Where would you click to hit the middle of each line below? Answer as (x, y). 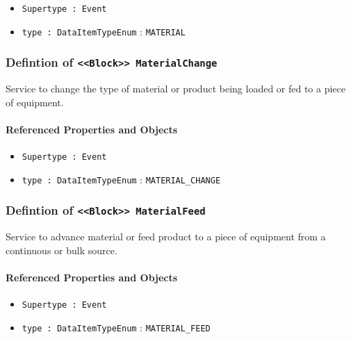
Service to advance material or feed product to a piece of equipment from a (166, 237)
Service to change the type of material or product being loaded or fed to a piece (176, 89)
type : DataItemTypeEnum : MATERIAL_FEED (116, 327)
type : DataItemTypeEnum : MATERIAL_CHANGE (121, 179)
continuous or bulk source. (62, 250)
